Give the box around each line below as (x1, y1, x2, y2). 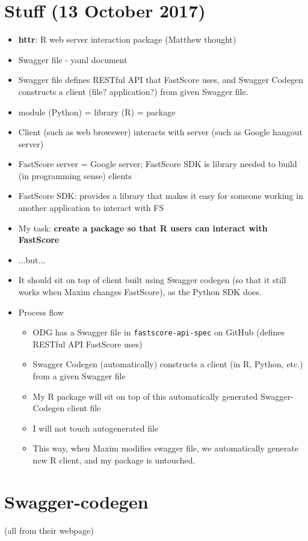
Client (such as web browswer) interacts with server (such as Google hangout (18, 126, 303, 138)
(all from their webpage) (4, 524, 94, 536)
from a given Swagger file (32, 370, 126, 382)
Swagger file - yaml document (18, 53, 128, 66)
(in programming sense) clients (18, 169, 132, 182)
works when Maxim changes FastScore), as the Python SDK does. (18, 286, 262, 298)
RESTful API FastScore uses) (32, 337, 143, 350)
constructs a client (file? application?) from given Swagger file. (18, 85, 248, 97)
